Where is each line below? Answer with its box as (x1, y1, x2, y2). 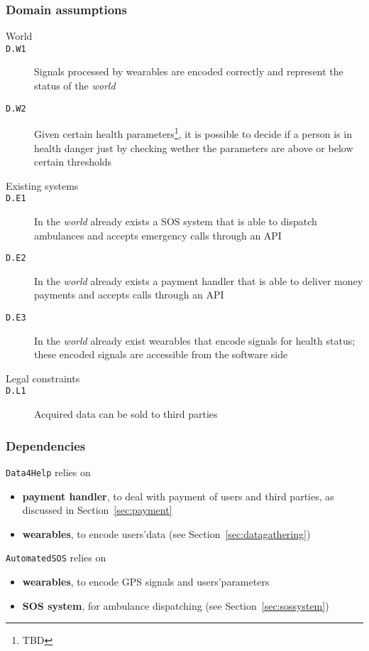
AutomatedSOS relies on (6, 550, 106, 565)
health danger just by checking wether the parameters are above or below (34, 140, 353, 155)
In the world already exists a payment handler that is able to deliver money (34, 273, 363, 288)
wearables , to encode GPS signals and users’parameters (22, 574, 270, 589)
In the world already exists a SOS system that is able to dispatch (34, 214, 317, 228)
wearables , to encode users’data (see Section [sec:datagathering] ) (22, 526, 311, 541)
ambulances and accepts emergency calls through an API (34, 227, 282, 242)
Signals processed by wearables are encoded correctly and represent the (34, 64, 343, 79)
